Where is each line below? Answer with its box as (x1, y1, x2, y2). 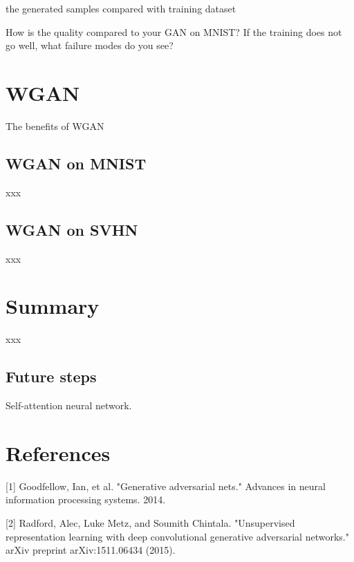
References (6, 438, 111, 467)
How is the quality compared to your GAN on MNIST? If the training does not (6, 24, 342, 39)
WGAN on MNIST (6, 152, 147, 174)
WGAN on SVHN (6, 218, 138, 240)
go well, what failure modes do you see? (6, 38, 174, 53)
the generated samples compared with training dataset (6, 1, 236, 15)
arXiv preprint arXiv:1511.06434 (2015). (6, 543, 176, 557)
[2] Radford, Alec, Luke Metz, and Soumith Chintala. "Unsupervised (6, 515, 295, 530)
